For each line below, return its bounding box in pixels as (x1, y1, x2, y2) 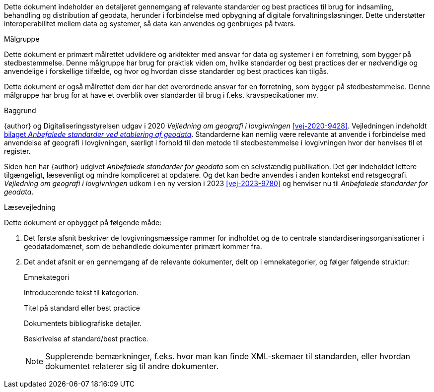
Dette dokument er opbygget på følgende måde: (4, 218, 162, 227)
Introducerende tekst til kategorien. (24, 288, 139, 297)
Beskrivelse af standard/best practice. (24, 334, 148, 343)
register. (4, 147, 31, 155)
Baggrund (4, 106, 36, 115)
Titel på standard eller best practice (24, 304, 140, 312)
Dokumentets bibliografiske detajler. (24, 319, 142, 327)
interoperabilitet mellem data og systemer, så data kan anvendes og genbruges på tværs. (4, 19, 296, 28)
